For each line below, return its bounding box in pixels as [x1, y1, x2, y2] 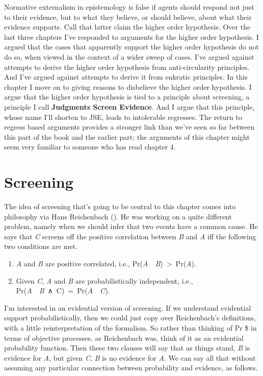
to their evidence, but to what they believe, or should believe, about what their [4, 11, 252, 22]
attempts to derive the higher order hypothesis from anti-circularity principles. [4, 61, 249, 72]
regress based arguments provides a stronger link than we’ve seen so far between [4, 121, 255, 132]
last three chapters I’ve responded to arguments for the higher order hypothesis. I [4, 31, 259, 42]
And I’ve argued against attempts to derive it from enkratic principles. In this [4, 71, 248, 82]
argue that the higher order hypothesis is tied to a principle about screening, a [4, 91, 250, 102]
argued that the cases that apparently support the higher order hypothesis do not [4, 41, 259, 52]
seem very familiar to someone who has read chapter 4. [4, 141, 176, 152]
